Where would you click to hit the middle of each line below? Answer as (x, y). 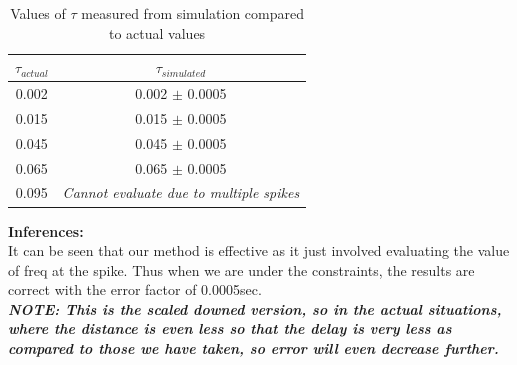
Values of (38, 13)
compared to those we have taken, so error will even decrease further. (253, 348)
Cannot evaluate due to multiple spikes (181, 192)
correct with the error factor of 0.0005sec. (135, 289)
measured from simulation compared (192, 13)
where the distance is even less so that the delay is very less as (230, 328)
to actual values (157, 32)
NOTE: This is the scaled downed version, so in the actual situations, (255, 308)
